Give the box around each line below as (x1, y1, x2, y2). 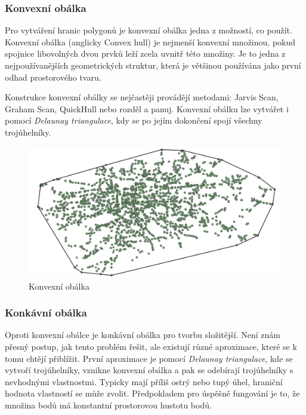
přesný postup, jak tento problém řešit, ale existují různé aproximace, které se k (5, 340, 297, 353)
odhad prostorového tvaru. (5, 70, 101, 83)
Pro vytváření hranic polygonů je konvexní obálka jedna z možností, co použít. (5, 24, 292, 36)
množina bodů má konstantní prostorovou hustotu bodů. (5, 398, 212, 411)
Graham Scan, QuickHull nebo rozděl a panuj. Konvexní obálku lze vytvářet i (5, 102, 289, 115)
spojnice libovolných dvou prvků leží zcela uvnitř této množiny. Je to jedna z (5, 47, 286, 60)
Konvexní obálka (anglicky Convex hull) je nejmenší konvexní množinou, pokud (5, 35, 296, 48)
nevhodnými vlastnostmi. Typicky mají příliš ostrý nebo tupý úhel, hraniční (5, 375, 283, 388)
